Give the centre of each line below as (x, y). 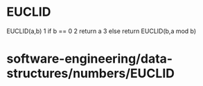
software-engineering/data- (90, 59)
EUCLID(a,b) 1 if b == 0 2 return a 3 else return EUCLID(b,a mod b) (101, 31)
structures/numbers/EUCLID (90, 74)
